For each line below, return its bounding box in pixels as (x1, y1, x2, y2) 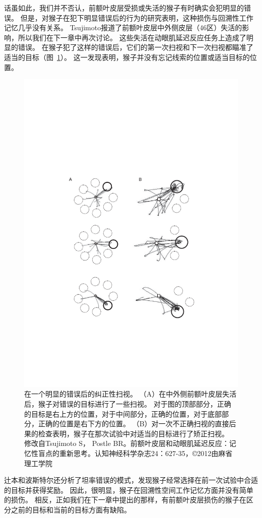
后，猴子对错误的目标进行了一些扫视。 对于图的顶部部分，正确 (24, 398, 231, 409)
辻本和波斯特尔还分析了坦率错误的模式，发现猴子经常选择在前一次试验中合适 (4, 475, 258, 485)
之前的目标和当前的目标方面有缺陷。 (11, 504, 131, 514)
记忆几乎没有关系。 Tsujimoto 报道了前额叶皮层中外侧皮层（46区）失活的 (4, 22, 242, 33)
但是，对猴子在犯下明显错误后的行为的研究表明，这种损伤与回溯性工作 (20, 12, 253, 23)
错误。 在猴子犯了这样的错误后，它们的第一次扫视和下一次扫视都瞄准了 (18, 42, 253, 52)
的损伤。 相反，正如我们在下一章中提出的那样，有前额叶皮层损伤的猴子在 (4, 494, 246, 505)
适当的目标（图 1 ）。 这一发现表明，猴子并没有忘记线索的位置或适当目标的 (4, 51, 250, 62)
